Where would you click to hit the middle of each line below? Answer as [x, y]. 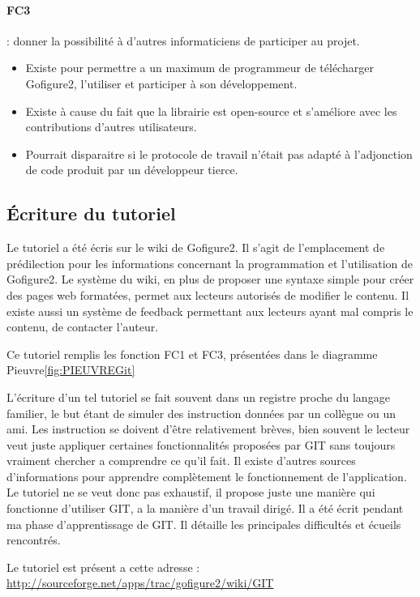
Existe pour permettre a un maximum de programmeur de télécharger [199, 68]
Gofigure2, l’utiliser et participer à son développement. [161, 83]
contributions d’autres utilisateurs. [111, 127]
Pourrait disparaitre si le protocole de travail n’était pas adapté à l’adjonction [219, 154]
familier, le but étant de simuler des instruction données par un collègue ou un [201, 413]
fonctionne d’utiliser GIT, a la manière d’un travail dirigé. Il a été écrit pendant [205, 508]
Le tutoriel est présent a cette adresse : [103, 567]
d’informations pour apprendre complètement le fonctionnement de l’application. [207, 476]
